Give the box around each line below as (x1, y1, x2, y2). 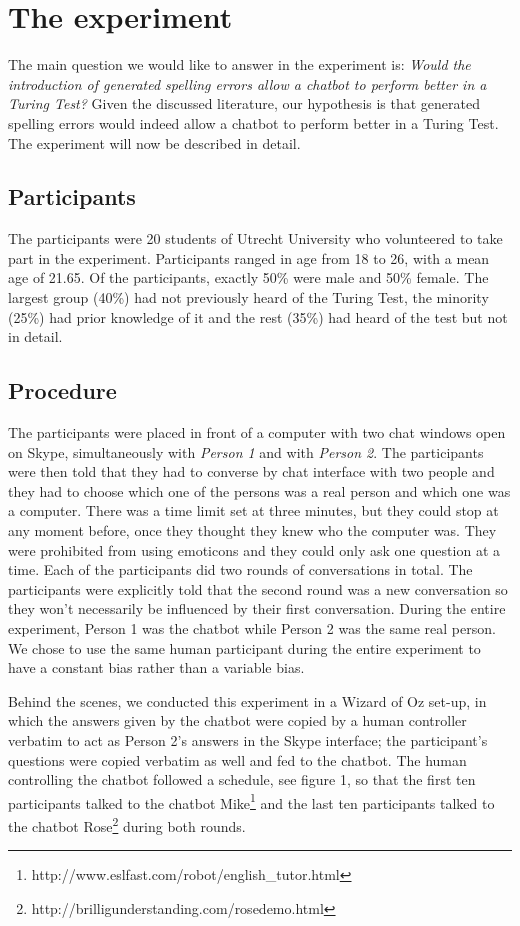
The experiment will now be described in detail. (8, 132, 301, 153)
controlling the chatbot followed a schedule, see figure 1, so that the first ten (8, 769, 476, 790)
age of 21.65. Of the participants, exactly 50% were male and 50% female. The (8, 267, 489, 288)
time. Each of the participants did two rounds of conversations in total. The (8, 559, 473, 580)
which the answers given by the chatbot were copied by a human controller (8, 710, 467, 731)
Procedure (8, 375, 117, 406)
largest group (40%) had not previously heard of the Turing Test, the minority (8, 287, 489, 308)
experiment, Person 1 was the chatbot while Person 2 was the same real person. (8, 618, 496, 638)
